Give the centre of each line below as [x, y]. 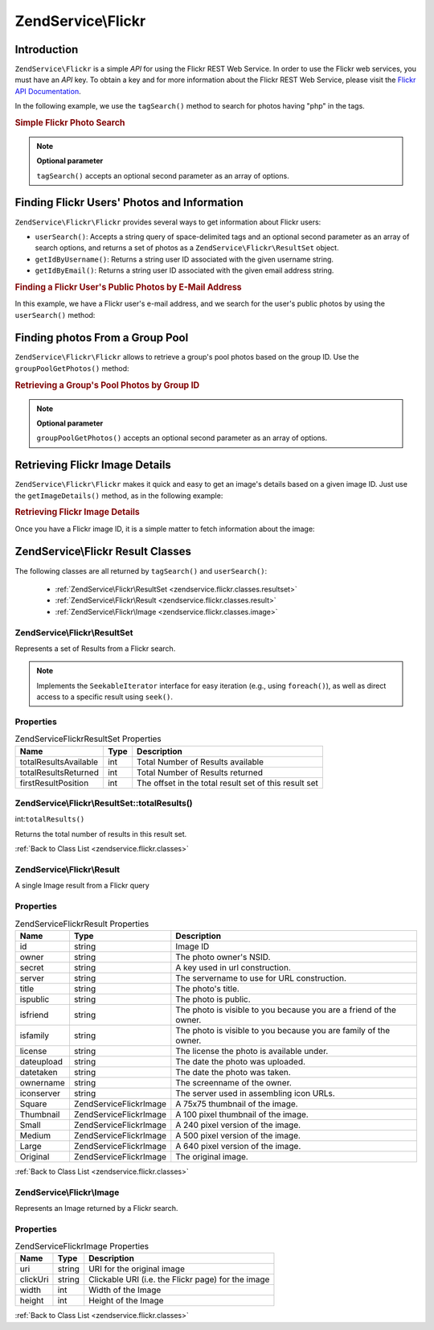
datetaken [39, 1072]
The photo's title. [208, 988]
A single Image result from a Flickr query [82, 886]
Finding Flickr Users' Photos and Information [129, 202]
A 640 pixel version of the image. [238, 1146]
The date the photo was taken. [233, 1072]
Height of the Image [126, 1301]
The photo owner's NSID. [223, 957]
